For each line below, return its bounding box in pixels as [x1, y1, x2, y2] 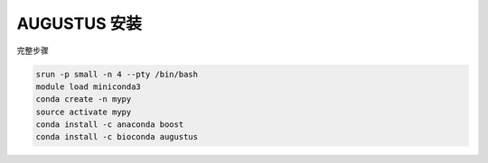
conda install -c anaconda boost [35, 120, 184, 130]
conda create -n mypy [35, 95, 132, 104]
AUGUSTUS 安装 [16, 14, 142, 33]
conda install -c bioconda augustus [35, 131, 199, 142]
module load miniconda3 [35, 81, 142, 92]
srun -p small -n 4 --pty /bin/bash [35, 68, 199, 79]
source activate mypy [35, 106, 132, 117]
